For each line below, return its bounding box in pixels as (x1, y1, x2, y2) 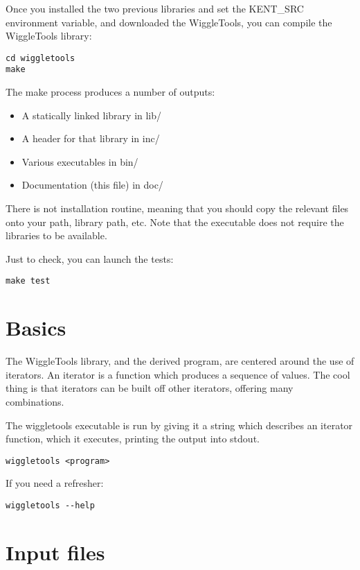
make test (6, 276, 51, 286)
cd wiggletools (6, 53, 75, 63)
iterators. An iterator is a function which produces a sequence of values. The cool (6, 367, 350, 381)
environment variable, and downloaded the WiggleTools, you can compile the (6, 15, 332, 29)
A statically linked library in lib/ (21, 107, 162, 122)
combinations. (6, 395, 64, 408)
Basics (6, 313, 66, 342)
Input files (6, 537, 105, 566)
